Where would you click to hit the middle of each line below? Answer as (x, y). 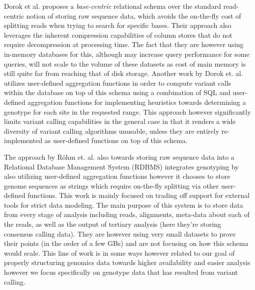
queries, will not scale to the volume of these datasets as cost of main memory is (125, 63)
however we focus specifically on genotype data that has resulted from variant (121, 272)
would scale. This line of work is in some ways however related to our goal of (119, 253)
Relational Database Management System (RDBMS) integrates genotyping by (122, 166)
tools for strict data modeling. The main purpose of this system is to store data (124, 205)
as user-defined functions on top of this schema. (116, 140)
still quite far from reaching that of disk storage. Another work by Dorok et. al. (124, 73)
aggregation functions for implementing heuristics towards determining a (137, 102)
